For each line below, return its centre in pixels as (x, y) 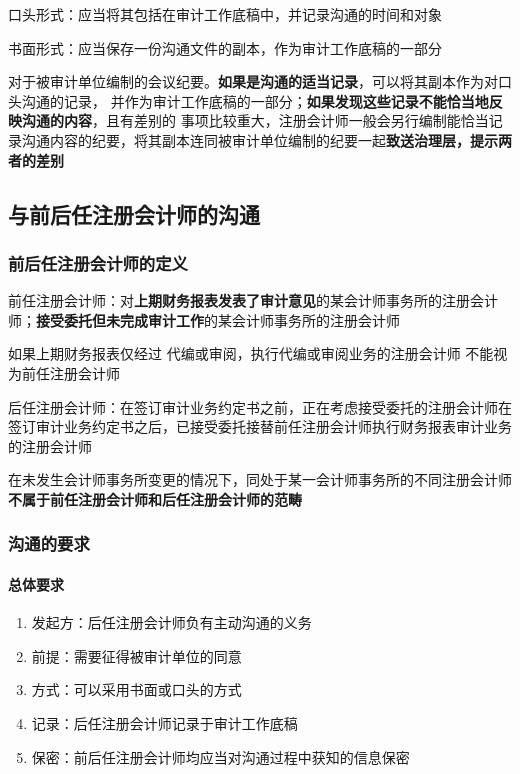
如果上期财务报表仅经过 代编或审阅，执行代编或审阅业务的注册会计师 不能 (251, 353)
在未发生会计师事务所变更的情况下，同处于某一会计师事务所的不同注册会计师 (260, 479)
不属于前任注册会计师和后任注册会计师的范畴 (155, 498)
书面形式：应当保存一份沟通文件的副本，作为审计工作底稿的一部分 (225, 47)
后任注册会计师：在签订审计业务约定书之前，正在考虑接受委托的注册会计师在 (260, 406)
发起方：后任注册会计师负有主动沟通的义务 (171, 622)
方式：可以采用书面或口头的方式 (136, 689)
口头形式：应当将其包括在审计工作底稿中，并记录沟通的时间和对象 (225, 14)
